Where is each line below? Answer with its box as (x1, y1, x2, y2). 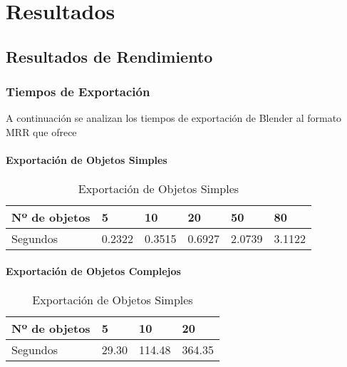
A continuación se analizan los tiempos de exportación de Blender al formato (6, 110, 342, 125)
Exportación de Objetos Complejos (6, 263, 181, 278)
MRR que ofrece (6, 124, 77, 139)
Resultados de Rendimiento (6, 45, 213, 67)
